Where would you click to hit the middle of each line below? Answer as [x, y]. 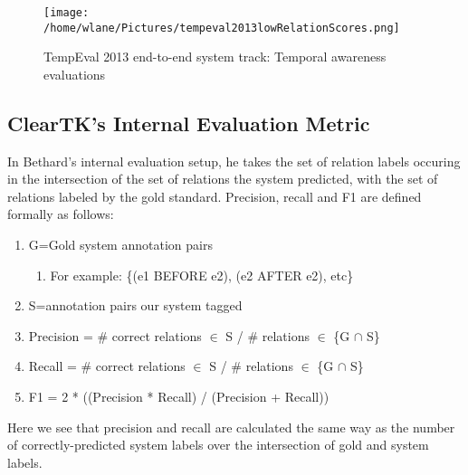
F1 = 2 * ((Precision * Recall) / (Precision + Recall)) [179, 397]
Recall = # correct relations [107, 366]
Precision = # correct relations [115, 335]
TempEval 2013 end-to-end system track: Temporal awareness [215, 57]
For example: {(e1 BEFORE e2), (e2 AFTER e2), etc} [202, 275]
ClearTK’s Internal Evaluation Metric [189, 123]
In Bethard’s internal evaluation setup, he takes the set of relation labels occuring [234, 161]
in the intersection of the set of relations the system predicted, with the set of [223, 179]
